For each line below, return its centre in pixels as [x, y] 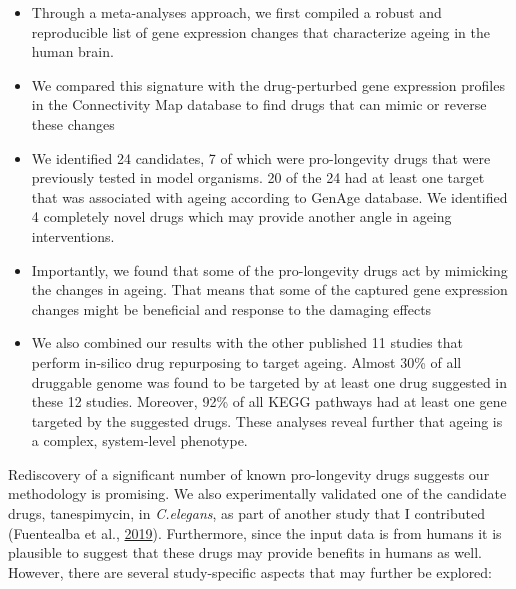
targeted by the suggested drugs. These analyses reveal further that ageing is [267, 420]
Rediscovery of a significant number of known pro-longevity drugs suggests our [249, 473]
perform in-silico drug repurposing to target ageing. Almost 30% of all [246, 361]
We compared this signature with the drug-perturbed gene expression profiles [268, 84]
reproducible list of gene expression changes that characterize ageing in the [261, 31]
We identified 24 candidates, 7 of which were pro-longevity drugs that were [261, 157]
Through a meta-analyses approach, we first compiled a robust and [236, 12]
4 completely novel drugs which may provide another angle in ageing [241, 216]
